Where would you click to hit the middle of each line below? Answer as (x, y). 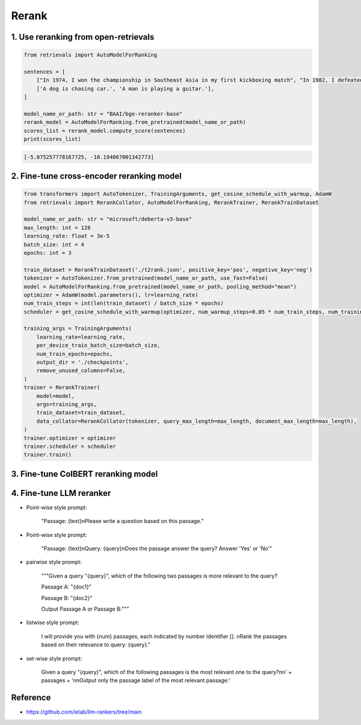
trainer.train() (48, 455)
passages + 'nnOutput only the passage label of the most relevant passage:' (136, 681)
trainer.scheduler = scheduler (70, 446)
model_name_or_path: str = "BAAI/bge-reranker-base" (103, 114)
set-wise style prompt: (54, 658)
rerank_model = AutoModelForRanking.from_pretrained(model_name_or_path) (135, 122)
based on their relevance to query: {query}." (96, 645)
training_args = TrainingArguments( (78, 329)
